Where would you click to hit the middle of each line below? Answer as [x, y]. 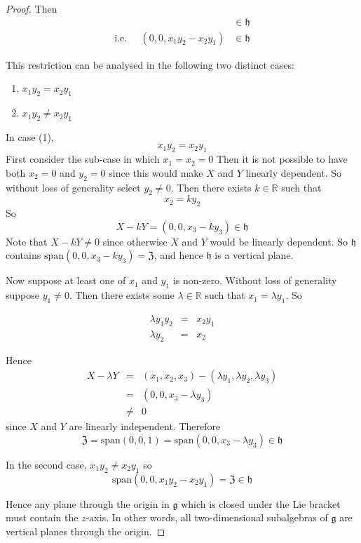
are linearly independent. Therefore [145, 426]
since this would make [156, 172]
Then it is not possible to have [282, 159]
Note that [27, 241]
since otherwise [135, 241]
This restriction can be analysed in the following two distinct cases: [150, 64]
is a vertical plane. [254, 255]
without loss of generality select [73, 187]
